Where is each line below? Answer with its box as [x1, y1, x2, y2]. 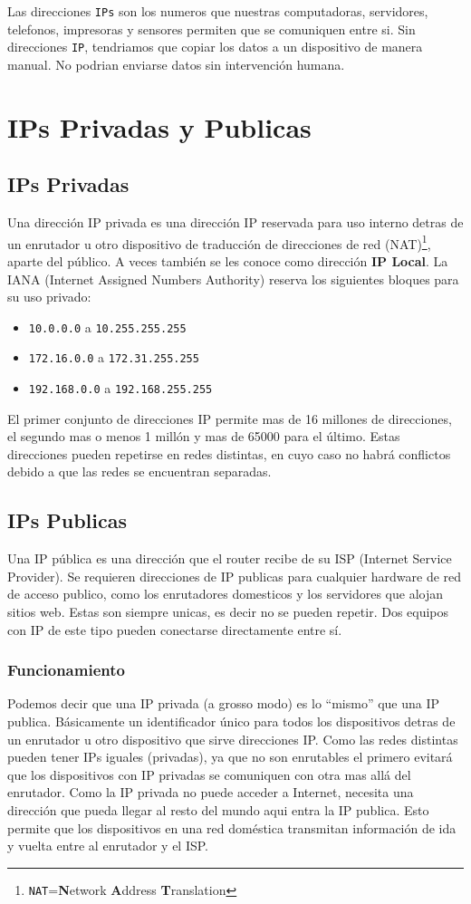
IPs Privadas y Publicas [7, 108, 312, 145]
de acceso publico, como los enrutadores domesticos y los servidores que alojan [7, 584, 443, 603]
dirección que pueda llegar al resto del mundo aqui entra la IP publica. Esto [7, 801, 429, 819]
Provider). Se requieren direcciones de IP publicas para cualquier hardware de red [7, 566, 462, 585]
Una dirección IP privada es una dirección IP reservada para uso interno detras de [7, 213, 464, 232]
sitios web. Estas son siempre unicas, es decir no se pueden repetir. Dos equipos [7, 602, 449, 621]
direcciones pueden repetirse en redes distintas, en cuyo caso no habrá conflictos [7, 444, 451, 463]
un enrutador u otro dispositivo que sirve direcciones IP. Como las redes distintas [7, 729, 458, 748]
